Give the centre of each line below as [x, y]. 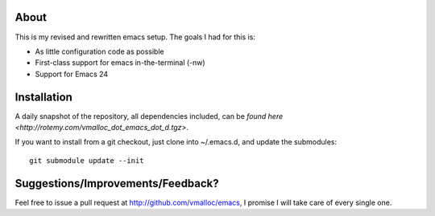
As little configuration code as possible [99, 51]
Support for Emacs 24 [72, 74]
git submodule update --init [87, 160]
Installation [43, 97]
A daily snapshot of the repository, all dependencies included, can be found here [149, 116]
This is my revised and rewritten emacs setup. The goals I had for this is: [135, 37]
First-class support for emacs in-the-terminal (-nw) [120, 63]
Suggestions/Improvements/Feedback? [117, 183]
